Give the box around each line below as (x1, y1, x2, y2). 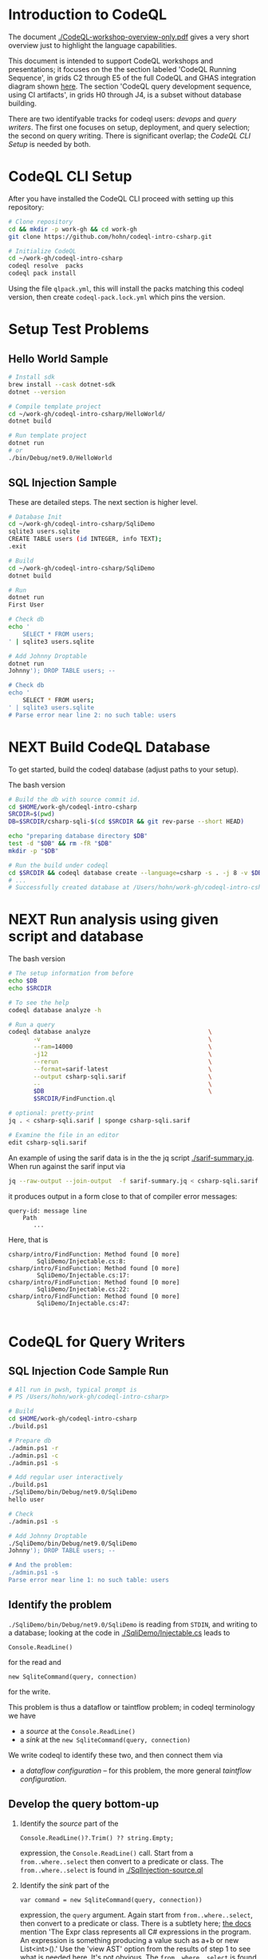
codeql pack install (8, 269, 77, 277)
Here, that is (8, 1234, 49, 1244)
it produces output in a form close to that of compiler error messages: (8, 1191, 238, 1201)
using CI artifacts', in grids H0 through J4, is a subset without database (8, 89, 242, 99)
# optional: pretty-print (8, 1109, 94, 1118)
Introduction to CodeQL (8, 6, 167, 24)
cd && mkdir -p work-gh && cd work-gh (8, 225, 137, 233)
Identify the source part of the (19, 1818, 119, 1828)
